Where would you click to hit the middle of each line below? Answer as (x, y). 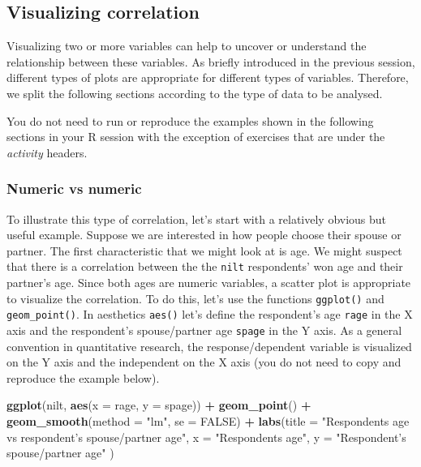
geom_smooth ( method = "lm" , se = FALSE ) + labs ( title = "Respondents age (208, 420)
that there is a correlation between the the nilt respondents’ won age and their (205, 266)
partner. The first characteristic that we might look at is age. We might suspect (204, 250)
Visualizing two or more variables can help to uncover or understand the (187, 46)
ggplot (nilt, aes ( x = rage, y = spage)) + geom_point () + (159, 405)
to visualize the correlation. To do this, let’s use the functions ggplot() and (195, 298)
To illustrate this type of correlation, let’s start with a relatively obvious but (197, 219)
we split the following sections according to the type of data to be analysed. (195, 93)
